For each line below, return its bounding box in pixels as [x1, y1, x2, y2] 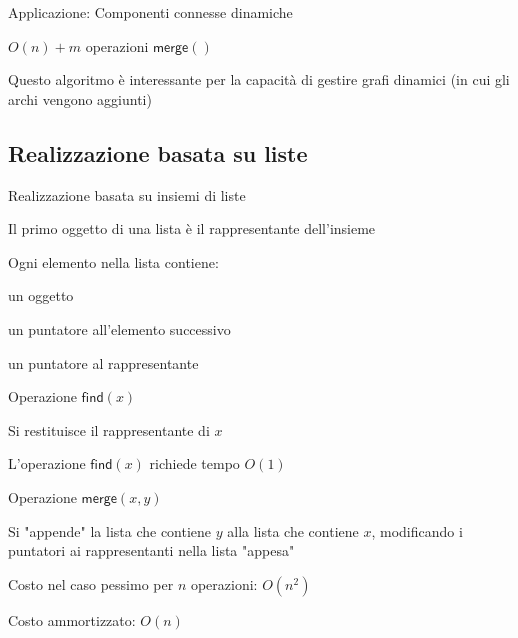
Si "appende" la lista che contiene [8, 520, 212, 541]
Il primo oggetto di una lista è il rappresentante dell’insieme [8, 218, 376, 239]
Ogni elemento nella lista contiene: [8, 251, 219, 272]
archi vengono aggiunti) [8, 88, 152, 109]
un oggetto [8, 285, 74, 306]
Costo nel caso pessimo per [8, 573, 174, 594]
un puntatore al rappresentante [8, 352, 199, 373]
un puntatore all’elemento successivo [8, 318, 231, 339]
